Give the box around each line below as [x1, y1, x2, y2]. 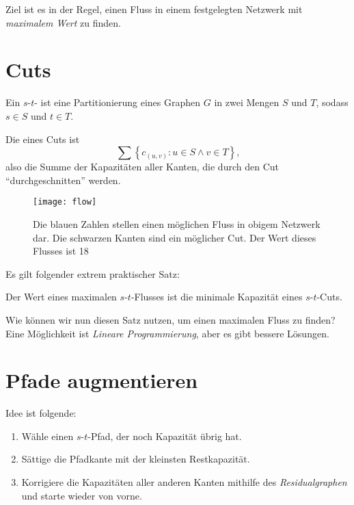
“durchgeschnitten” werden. [5, 172, 121, 187]
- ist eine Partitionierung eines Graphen [34, 95, 201, 109]
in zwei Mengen [214, 95, 280, 109]
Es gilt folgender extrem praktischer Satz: [5, 266, 180, 281]
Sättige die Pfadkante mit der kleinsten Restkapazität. [21, 452, 250, 466]
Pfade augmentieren [5, 366, 198, 394]
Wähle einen [21, 428, 74, 443]
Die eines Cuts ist [5, 131, 80, 146]
